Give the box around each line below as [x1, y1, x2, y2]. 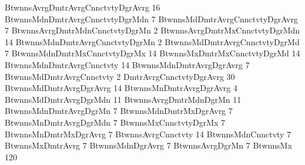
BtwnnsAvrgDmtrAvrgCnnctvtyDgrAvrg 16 [5, 1, 160, 13]
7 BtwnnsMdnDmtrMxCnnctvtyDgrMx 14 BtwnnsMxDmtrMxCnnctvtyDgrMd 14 [5, 47, 300, 59]
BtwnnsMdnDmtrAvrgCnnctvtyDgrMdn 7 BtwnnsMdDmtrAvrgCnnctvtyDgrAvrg [5, 12, 299, 25]
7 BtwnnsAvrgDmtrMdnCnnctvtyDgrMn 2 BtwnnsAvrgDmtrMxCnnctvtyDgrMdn [5, 24, 300, 36]
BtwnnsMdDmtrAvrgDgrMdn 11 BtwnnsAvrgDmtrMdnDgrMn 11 [5, 93, 242, 105]
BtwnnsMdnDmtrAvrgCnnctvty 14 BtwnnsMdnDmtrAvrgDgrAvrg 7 [5, 58, 250, 70]
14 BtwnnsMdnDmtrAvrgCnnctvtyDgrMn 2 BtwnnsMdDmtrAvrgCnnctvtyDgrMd [5, 35, 300, 48]
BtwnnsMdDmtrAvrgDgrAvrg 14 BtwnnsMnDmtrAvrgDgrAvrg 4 [5, 82, 238, 94]
